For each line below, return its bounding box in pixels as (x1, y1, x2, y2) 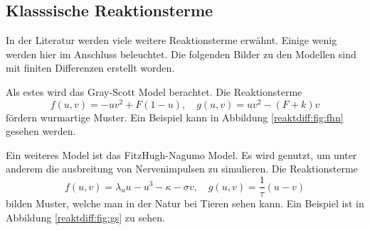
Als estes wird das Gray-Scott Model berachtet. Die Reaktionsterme (6, 84, 302, 99)
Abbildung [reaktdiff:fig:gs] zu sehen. (6, 209, 165, 224)
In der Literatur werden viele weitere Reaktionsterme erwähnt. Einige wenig (6, 33, 337, 48)
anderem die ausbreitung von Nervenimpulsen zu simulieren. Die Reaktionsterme (6, 161, 358, 176)
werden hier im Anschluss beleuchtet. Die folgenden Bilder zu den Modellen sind (6, 46, 356, 61)
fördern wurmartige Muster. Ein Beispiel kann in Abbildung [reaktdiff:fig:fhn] (6, 109, 344, 124)
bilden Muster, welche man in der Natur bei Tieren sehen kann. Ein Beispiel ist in (6, 196, 364, 211)
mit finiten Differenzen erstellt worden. (6, 60, 175, 75)
